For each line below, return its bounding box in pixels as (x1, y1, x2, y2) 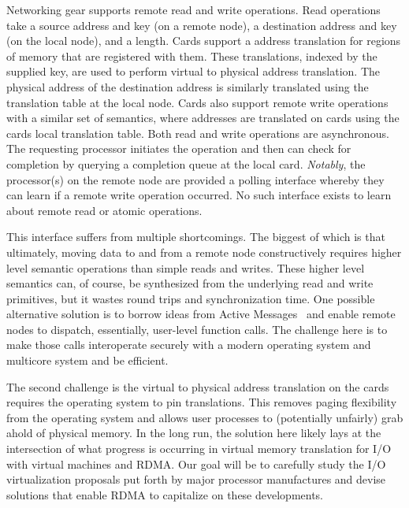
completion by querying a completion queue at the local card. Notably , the (6, 155, 366, 172)
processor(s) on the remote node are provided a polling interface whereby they (6, 171, 385, 187)
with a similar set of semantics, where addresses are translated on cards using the (6, 109, 400, 126)
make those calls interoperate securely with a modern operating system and (6, 336, 371, 353)
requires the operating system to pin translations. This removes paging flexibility (6, 394, 397, 410)
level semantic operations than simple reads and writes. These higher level (6, 259, 365, 276)
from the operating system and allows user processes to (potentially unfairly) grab (6, 409, 403, 425)
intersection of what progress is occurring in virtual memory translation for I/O (6, 440, 392, 457)
